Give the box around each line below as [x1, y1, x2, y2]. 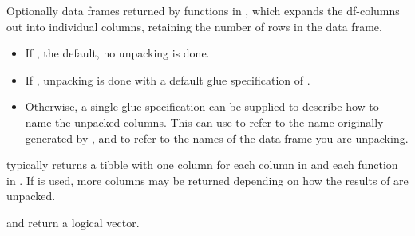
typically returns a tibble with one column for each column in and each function [6, 156, 398, 173]
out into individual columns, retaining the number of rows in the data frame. [6, 18, 382, 34]
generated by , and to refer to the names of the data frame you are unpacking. [25, 129, 409, 146]
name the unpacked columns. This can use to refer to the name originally [25, 113, 384, 130]
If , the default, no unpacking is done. [25, 45, 210, 61]
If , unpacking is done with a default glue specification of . [25, 71, 310, 88]
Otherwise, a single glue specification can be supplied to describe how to [25, 98, 379, 115]
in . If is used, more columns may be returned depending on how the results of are [6, 171, 409, 188]
